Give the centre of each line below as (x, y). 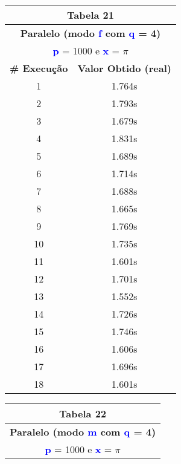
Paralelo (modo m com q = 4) (83, 432)
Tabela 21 (91, 15)
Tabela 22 (83, 413)
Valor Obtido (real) (124, 68)
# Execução (39, 68)
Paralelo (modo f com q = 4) (91, 33)
